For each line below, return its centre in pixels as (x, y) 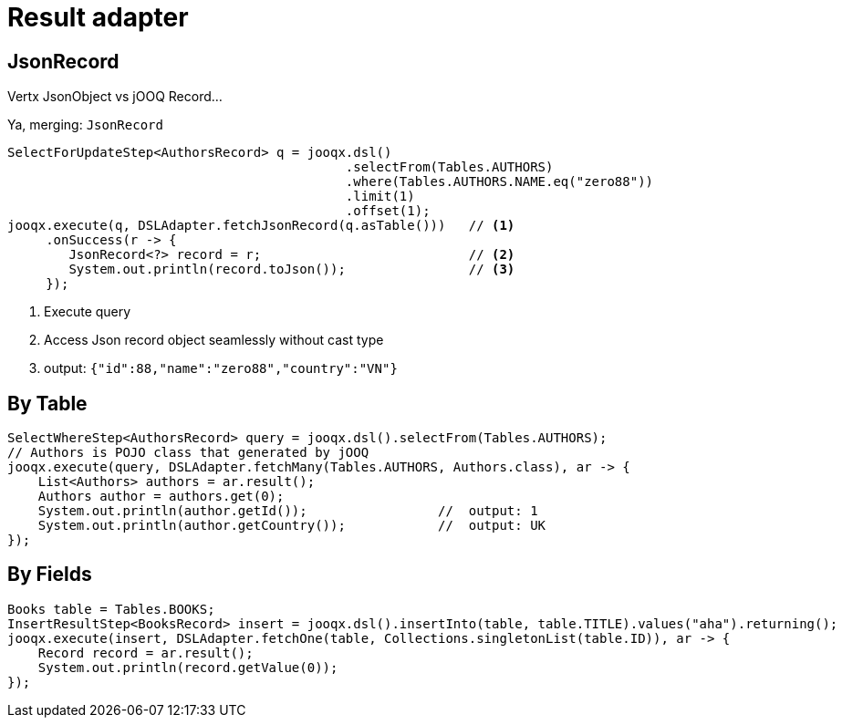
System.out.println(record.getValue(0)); (188, 667)
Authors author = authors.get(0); (161, 497)
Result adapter (98, 17)
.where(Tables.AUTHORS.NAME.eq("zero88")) (499, 182)
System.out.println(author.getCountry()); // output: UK (292, 526)
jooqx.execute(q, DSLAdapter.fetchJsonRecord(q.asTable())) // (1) (261, 226)
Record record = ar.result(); (146, 652)
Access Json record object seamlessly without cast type (214, 340)
